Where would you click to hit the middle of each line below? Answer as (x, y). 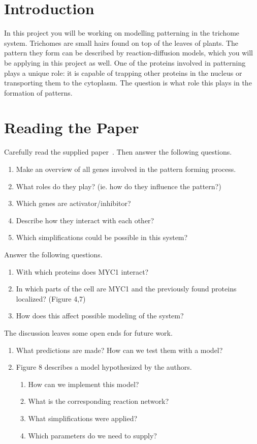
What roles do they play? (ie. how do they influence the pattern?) (119, 186)
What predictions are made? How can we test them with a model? (119, 350)
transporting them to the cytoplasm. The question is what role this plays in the (128, 83)
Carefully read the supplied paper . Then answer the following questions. (118, 152)
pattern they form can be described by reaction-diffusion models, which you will (129, 53)
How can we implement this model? (84, 384)
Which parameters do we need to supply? (92, 435)
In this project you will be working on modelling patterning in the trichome (122, 33)
